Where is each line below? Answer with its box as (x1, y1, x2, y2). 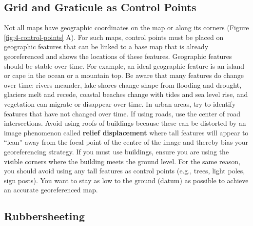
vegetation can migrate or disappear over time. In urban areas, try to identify (4, 98, 236, 109)
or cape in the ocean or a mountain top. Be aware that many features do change (4, 70, 244, 80)
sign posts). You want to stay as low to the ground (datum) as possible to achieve (4, 175, 249, 185)
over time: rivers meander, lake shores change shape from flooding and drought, (4, 79, 242, 90)
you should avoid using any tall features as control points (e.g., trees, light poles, (4, 166, 245, 176)
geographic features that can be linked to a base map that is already (4, 41, 209, 52)
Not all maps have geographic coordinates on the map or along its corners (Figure (4, 22, 249, 33)
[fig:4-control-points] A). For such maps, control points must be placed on (4, 32, 224, 42)
